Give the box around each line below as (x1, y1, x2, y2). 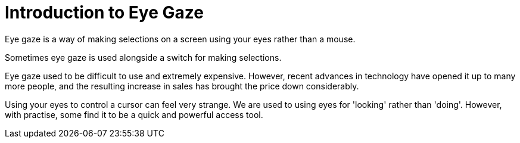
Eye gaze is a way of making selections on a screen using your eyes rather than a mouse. (5, 33, 356, 44)
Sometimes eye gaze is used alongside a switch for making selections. (5, 52, 282, 63)
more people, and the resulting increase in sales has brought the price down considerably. (5, 80, 359, 91)
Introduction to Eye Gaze (5, 2, 204, 23)
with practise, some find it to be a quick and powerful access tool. (5, 109, 263, 120)
